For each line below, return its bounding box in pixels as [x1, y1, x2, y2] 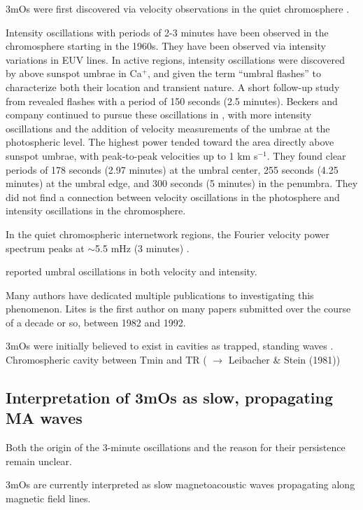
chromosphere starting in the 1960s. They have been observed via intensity [6, 39, 326, 53]
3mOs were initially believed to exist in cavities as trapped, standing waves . [6, 338, 334, 353]
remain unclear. [6, 453, 72, 468]
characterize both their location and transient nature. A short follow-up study [6, 79, 340, 94]
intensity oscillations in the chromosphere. [6, 203, 186, 218]
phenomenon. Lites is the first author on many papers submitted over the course [6, 301, 351, 316]
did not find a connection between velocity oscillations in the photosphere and [6, 189, 340, 204]
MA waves [6, 407, 83, 429]
